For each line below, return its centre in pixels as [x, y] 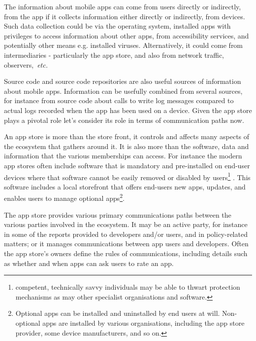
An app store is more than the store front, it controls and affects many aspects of [127, 136]
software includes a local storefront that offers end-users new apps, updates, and [125, 186]
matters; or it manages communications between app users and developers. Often [126, 244]
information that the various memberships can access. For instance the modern [123, 156]
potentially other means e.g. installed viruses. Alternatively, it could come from [124, 45]
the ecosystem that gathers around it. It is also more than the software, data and [127, 146]
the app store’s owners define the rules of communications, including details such [126, 253]
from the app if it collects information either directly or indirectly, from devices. [125, 16]
